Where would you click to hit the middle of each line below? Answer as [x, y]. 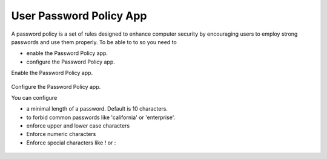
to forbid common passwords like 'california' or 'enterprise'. [101, 117]
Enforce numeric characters [61, 134]
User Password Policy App [79, 16]
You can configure [34, 97]
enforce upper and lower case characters [78, 126]
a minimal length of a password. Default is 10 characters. [97, 109]
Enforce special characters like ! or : [71, 143]
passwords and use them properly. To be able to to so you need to [94, 42]
